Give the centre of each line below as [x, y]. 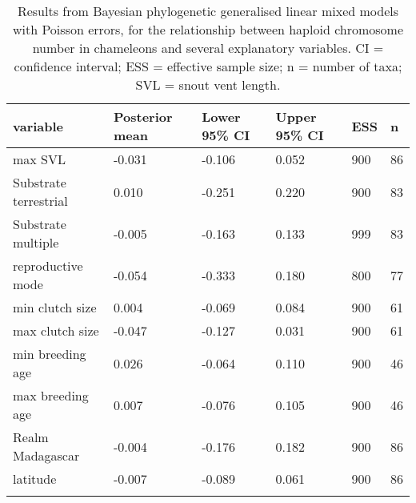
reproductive [48, 266]
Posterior [143, 117]
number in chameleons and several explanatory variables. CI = [208, 48]
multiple [36, 242]
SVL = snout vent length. [208, 85]
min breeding [50, 354]
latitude [35, 479]
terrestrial [40, 201]
